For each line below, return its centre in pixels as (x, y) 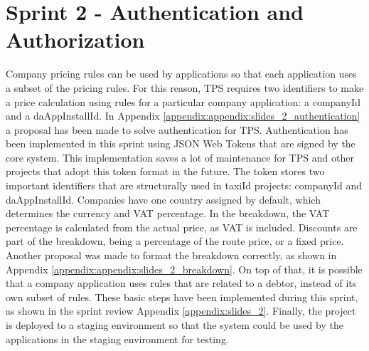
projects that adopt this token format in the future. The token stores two (165, 171)
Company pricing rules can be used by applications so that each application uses (181, 74)
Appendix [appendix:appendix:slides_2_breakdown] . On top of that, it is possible (184, 269)
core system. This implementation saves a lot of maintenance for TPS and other (180, 157)
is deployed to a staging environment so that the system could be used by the (175, 325)
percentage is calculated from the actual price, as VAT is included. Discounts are (182, 227)
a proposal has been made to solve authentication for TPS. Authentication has (177, 129)
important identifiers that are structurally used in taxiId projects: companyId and (184, 185)
